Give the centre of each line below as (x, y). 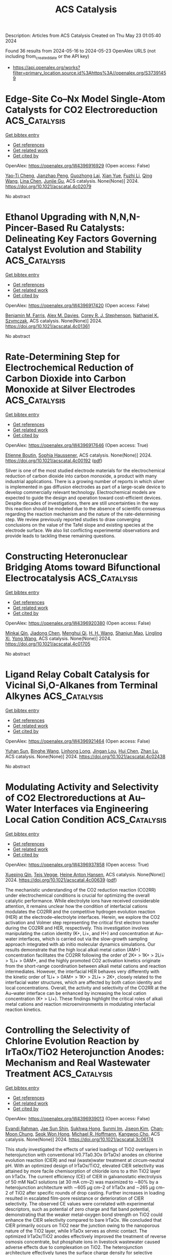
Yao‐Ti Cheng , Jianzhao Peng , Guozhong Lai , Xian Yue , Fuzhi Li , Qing (79, 176)
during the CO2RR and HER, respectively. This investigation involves (77, 928)
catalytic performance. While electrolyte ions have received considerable (82, 901)
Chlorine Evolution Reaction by (72, 1041)
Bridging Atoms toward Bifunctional (83, 567)
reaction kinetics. (24, 1009)
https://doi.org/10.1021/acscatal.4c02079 (48, 186)
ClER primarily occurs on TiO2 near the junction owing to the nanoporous (82, 1225)
